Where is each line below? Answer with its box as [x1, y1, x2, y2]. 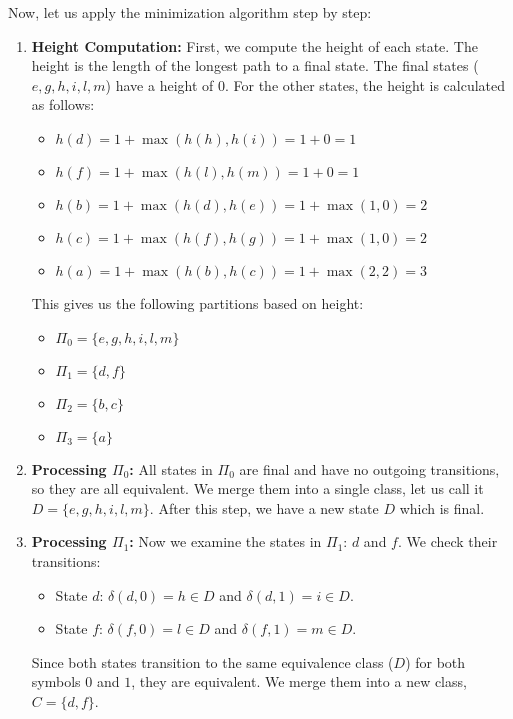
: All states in [129, 458, 213, 479]
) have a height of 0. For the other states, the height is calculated [105, 74, 506, 95]
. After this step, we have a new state [149, 497, 379, 518]
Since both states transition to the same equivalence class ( [31, 651, 394, 672]
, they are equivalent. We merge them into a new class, [131, 671, 467, 692]
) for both [405, 651, 466, 672]
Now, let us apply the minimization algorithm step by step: [8, 2, 372, 22]
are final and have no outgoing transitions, [239, 458, 500, 479]
